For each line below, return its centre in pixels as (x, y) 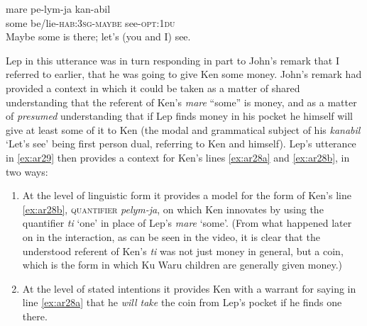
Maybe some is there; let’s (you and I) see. (98, 36)
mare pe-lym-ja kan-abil (58, 9)
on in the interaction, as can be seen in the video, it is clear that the (171, 236)
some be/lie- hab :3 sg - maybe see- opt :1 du (91, 22)
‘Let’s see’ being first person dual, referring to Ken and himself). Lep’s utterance (181, 144)
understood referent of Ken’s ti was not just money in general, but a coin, (183, 251)
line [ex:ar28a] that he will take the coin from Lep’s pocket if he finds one (182, 302)
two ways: (27, 171)
